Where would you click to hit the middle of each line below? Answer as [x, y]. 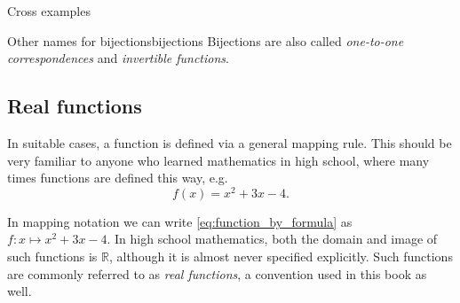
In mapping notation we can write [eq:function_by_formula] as [180, 221]
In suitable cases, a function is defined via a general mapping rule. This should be [230, 142]
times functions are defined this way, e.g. [118, 178]
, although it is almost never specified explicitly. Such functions [281, 256]
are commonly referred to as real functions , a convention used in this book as [217, 273]
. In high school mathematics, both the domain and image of [272, 239]
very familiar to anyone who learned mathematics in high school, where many [218, 160]
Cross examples [49, 11]
